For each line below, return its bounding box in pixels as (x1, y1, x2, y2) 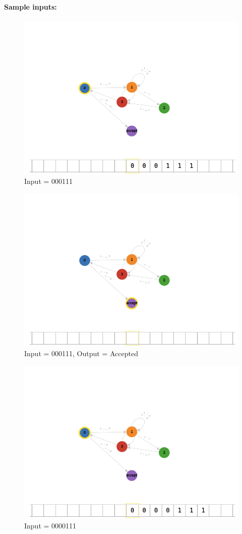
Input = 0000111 (24, 520, 77, 530)
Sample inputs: (4, 1, 57, 12)
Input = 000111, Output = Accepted (24, 348, 138, 358)
